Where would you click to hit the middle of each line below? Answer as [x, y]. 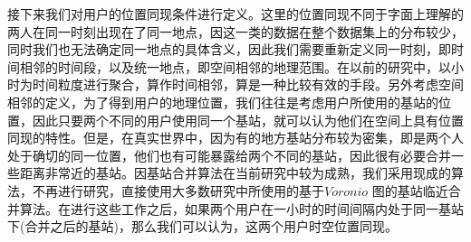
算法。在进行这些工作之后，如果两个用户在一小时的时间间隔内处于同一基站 [241, 208]
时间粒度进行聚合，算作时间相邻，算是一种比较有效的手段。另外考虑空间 [248, 84]
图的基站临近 [410, 190]
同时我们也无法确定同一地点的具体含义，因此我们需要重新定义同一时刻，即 [229, 49]
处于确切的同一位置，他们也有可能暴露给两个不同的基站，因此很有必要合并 [229, 155]
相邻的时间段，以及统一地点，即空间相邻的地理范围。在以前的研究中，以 [235, 66]
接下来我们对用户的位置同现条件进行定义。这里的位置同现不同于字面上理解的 [235, 14]
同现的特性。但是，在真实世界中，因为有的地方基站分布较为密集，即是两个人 [235, 138]
